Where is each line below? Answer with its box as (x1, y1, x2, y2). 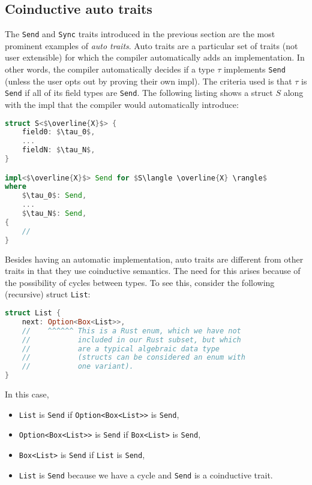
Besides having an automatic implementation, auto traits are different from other (5, 252, 304, 265)
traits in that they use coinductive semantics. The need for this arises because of (5, 264, 301, 277)
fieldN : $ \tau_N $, (22, 146, 95, 155)
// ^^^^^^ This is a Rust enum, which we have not (22, 326, 241, 335)
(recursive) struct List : (5, 288, 91, 300)
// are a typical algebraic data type (22, 344, 220, 353)
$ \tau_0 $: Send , (22, 191, 87, 200)
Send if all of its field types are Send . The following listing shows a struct (5, 86, 273, 99)
